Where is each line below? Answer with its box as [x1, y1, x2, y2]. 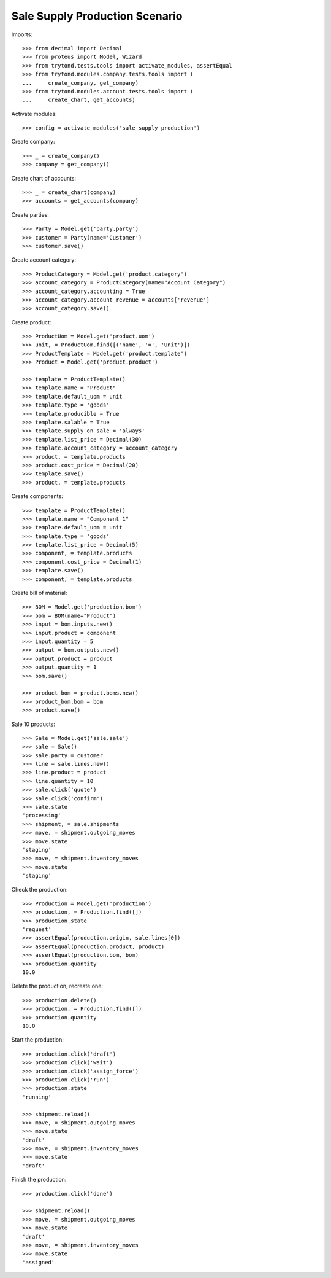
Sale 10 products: [11, 720, 55, 728]
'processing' [22, 812, 61, 819]
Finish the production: [11, 1176, 67, 1183]
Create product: [11, 318, 51, 325]
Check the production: [11, 886, 68, 893]
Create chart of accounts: [11, 174, 77, 182]
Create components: [11, 493, 64, 500]
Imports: [11, 31, 33, 38]
